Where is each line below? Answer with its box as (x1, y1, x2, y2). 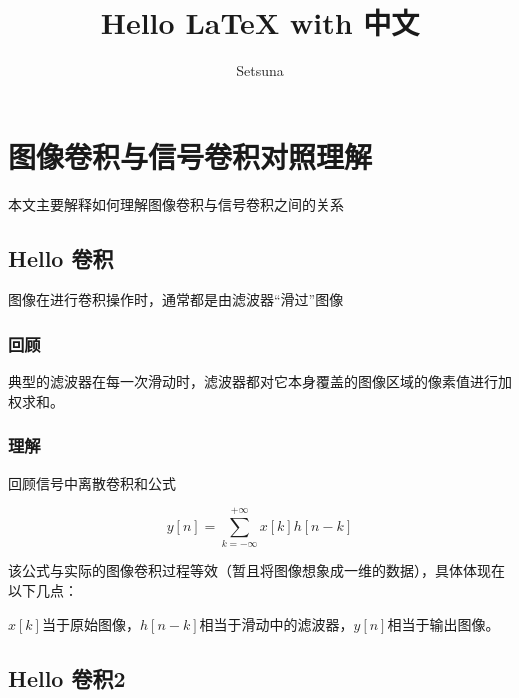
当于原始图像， (41, 613, 140, 634)
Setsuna (236, 60, 284, 81)
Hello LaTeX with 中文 (100, 2, 420, 43)
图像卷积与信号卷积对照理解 (8, 135, 373, 176)
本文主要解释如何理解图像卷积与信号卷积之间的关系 (8, 193, 344, 214)
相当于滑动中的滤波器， (199, 613, 354, 634)
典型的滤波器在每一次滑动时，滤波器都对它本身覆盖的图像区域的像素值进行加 (8, 371, 512, 392)
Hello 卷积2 (8, 662, 126, 693)
